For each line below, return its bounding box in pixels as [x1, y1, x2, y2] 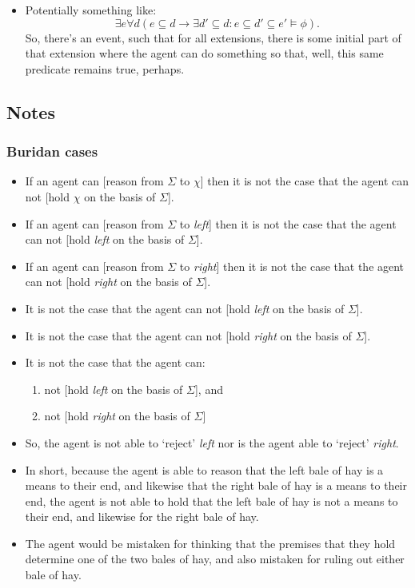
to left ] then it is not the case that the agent [179, 215, 397, 232]
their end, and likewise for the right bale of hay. [25, 508, 259, 525]
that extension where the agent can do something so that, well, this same [25, 45, 384, 62]
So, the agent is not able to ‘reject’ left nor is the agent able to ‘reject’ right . [25, 434, 399, 451]
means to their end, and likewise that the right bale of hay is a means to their [25, 477, 407, 494]
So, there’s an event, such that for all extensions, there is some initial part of [25, 29, 401, 46]
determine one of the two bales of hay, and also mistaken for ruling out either [25, 550, 405, 567]
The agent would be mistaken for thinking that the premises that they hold [25, 534, 396, 551]
